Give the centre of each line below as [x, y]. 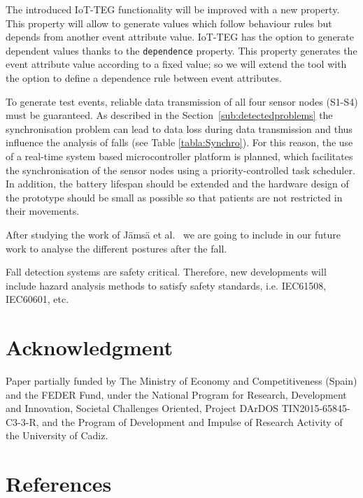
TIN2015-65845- [316, 408]
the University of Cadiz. [57, 435]
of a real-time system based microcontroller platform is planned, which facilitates [179, 156]
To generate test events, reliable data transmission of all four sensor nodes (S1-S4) [182, 101]
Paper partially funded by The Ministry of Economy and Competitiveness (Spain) [181, 381]
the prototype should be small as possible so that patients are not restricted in [174, 197]
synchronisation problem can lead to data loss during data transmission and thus [179, 128]
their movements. [43, 211]
